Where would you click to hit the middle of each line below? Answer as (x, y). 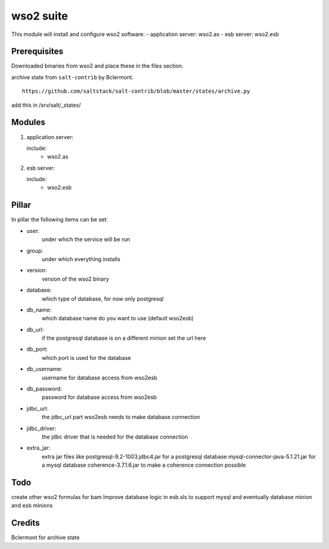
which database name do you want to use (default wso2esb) (118, 318)
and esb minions (32, 506)
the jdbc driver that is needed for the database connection (115, 437)
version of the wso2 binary (76, 279)
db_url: (35, 329)
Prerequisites (37, 52)
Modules (28, 122)
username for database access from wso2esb (100, 378)
